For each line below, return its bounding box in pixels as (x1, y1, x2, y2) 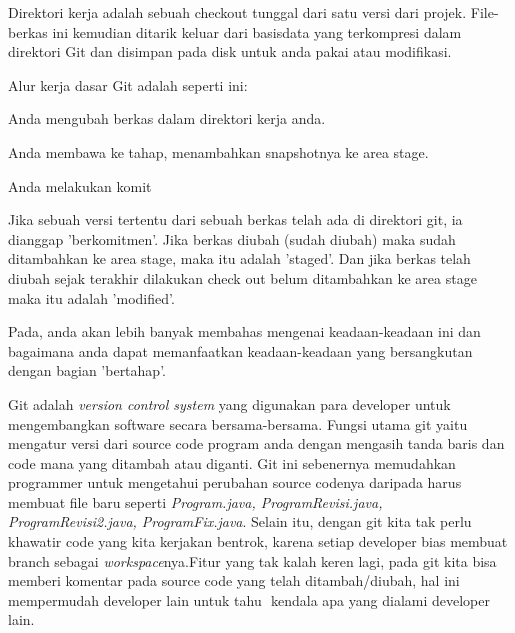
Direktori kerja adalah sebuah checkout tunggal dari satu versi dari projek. (8, 2, 467, 22)
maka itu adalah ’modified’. (8, 287, 175, 308)
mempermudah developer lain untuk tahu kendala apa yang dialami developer (8, 589, 490, 610)
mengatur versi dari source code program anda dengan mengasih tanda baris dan (8, 433, 505, 454)
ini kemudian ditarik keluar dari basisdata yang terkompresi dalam (52, 21, 462, 42)
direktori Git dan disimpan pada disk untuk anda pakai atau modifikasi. (8, 41, 452, 62)
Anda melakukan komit (8, 175, 152, 196)
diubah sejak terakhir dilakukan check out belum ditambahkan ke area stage (8, 267, 477, 288)
